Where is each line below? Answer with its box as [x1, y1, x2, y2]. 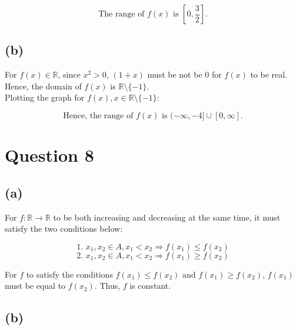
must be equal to [5, 279, 66, 292]
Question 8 [5, 143, 94, 167]
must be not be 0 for [147, 68, 222, 81]
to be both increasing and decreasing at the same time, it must [53, 211, 281, 223]
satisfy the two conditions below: [5, 222, 123, 235]
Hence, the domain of [5, 79, 82, 92]
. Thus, [94, 279, 121, 292]
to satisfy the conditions [26, 268, 113, 280]
